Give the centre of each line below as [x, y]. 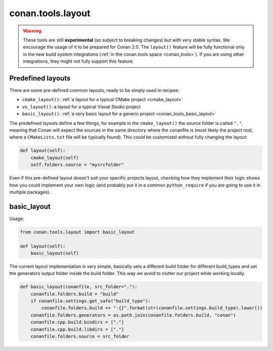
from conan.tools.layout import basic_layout [77, 232]
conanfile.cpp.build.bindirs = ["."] [77, 322]
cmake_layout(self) [55, 158]
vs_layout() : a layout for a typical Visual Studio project [81, 107]
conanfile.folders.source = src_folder [80, 337]
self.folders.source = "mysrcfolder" [77, 165]
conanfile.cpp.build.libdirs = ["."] [77, 329]
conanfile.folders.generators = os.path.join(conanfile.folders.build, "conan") [133, 315]
